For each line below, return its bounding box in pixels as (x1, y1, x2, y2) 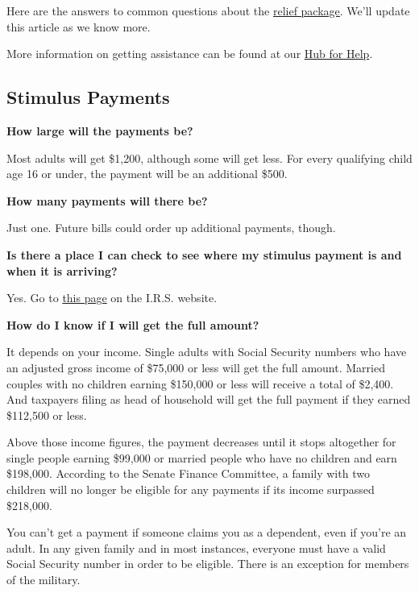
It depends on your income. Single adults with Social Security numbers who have (6, 343, 407, 360)
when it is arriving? (6, 262, 118, 279)
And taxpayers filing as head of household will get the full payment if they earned (6, 391, 411, 408)
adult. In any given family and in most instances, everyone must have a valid (6, 539, 386, 556)
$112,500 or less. (6, 406, 87, 423)
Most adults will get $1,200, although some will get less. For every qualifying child (6, 149, 413, 166)
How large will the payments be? (6, 122, 193, 139)
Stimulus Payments (6, 85, 170, 110)
